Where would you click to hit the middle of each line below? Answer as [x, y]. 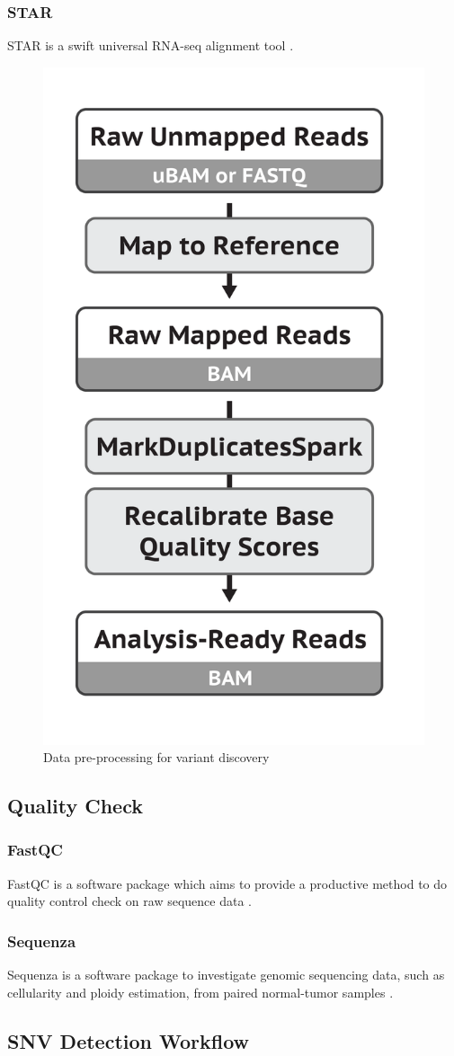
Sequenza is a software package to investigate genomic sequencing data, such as [226, 975]
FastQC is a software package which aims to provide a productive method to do [227, 883]
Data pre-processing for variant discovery [156, 757]
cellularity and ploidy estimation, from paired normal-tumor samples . [200, 992]
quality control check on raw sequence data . [129, 901]
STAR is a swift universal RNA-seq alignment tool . [151, 45]
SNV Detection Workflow [129, 1040]
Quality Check [75, 806]
